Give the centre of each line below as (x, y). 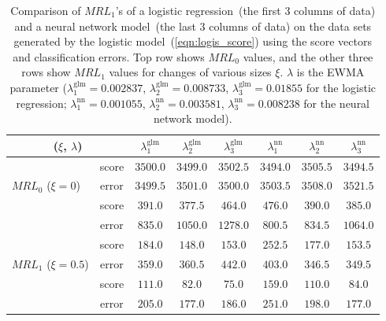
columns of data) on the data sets (290, 26)
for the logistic (341, 87)
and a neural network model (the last (105, 26)
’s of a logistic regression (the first (198, 10)
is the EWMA (330, 72)
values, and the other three (308, 56)
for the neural (337, 103)
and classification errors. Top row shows (109, 56)
